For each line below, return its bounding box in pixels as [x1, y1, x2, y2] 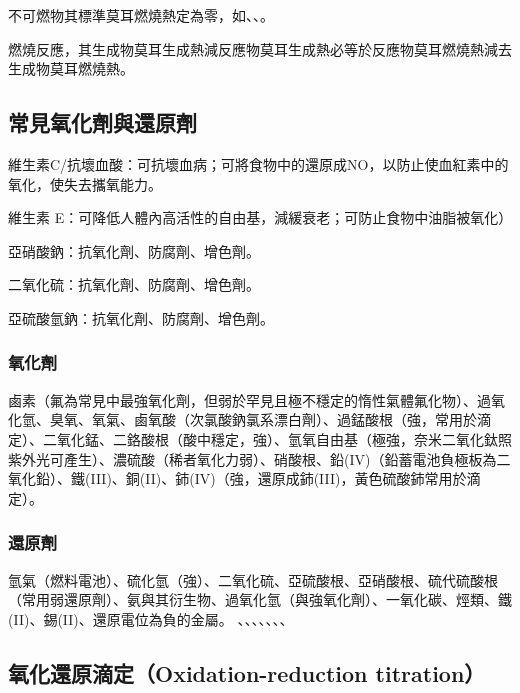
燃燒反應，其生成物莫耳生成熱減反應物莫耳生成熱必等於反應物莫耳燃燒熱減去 [8, 38, 512, 59]
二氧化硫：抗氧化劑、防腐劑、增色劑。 [8, 274, 260, 295]
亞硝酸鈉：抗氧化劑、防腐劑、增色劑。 [8, 240, 260, 261]
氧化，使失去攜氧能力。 [8, 173, 162, 194]
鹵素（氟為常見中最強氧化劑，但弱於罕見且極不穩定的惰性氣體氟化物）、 [8, 389, 477, 410]
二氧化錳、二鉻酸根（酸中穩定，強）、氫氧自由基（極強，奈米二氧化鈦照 [42, 428, 512, 449]
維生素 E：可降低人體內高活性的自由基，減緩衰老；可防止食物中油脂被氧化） [8, 207, 513, 228]
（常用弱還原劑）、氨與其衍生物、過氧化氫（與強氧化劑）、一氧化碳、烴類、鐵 [8, 589, 512, 610]
